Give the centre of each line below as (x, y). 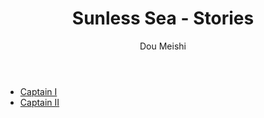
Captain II (39, 102)
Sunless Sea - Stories (163, 18)
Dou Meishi (163, 46)
